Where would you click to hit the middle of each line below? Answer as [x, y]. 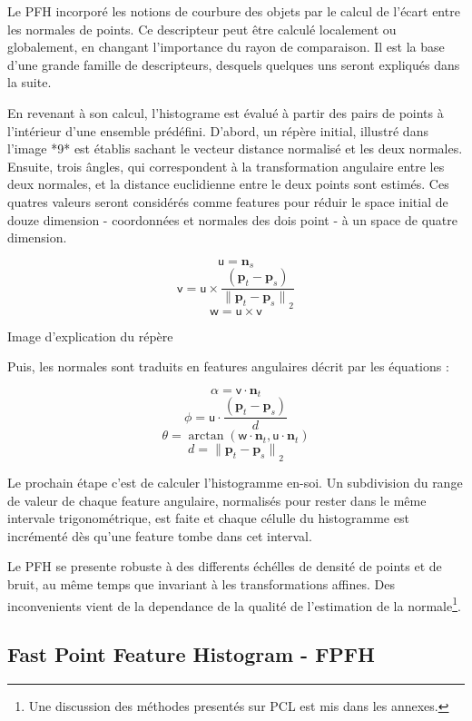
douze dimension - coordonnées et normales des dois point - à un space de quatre [232, 219]
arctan [206, 436]
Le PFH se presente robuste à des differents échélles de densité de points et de [225, 566]
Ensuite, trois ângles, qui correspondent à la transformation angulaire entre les [226, 166]
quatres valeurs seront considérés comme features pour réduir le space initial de [228, 201]
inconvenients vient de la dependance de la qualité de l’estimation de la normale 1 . [234, 604]
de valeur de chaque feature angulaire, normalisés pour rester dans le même [217, 500]
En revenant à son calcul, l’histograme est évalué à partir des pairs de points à [226, 112]
